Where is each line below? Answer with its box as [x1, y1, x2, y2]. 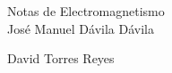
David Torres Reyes [7, 49, 115, 68]
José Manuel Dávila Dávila [7, 19, 154, 37]
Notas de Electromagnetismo [7, 2, 165, 20]
